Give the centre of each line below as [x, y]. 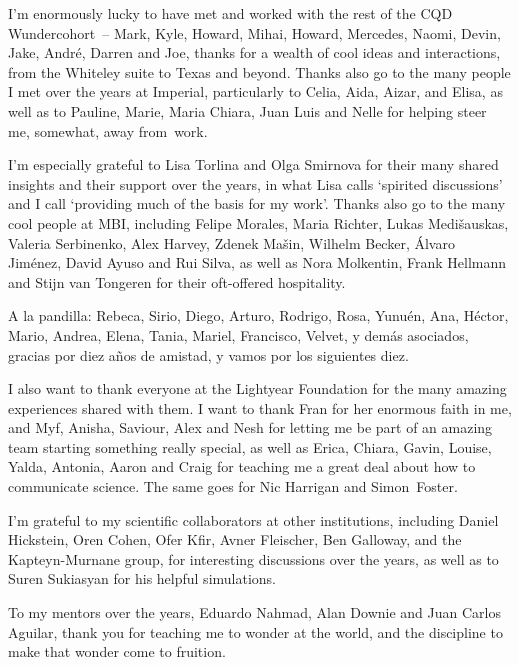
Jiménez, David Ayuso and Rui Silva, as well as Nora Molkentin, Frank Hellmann [257, 262]
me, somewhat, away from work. [108, 130]
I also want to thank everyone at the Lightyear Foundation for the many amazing [257, 388]
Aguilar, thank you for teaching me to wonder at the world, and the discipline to [255, 631]
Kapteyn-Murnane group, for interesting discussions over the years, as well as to [253, 558]
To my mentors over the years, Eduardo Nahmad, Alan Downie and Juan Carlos [254, 612]
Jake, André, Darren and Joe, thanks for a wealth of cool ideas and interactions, [254, 52]
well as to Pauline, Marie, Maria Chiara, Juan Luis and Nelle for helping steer [247, 110]
